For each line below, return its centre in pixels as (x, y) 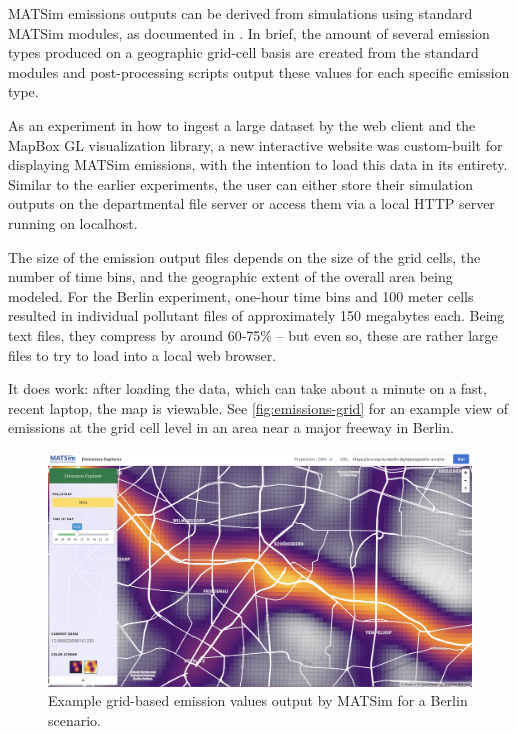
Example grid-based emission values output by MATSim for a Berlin (258, 700)
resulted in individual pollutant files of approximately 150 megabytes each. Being (256, 315)
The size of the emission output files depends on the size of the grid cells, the (244, 256)
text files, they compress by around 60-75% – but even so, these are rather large (253, 334)
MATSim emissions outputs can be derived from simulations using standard (240, 13)
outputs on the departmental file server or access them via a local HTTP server (251, 203)
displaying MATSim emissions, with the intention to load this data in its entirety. (258, 164)
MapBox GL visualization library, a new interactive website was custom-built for (255, 144)
